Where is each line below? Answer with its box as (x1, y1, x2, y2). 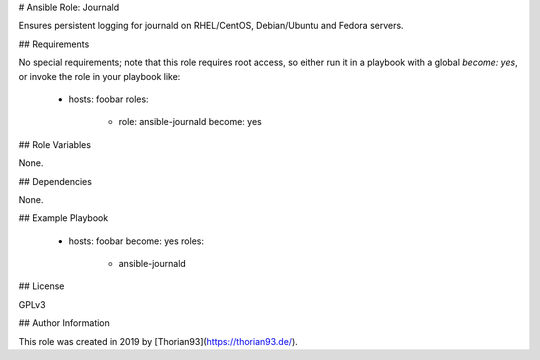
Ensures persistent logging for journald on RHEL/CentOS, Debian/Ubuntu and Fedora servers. (18, 20, 404, 32)
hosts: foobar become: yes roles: (68, 235, 205, 247)
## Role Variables (18, 138, 92, 150)
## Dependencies (18, 175, 92, 187)
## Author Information (18, 317, 110, 329)
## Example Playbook (18, 212, 109, 224)
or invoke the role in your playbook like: (18, 70, 181, 82)
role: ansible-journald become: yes (118, 116, 262, 128)
